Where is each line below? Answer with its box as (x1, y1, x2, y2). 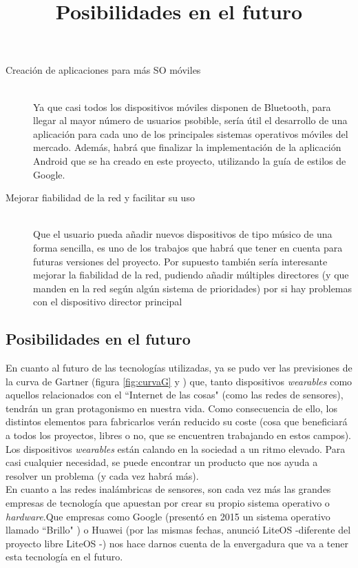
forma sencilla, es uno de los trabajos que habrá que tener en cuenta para (33, 240, 343, 254)
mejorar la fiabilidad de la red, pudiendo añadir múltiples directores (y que (33, 267, 349, 282)
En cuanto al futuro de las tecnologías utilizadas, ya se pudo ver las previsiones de (6, 361, 352, 375)
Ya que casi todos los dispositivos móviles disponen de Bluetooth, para (33, 99, 331, 114)
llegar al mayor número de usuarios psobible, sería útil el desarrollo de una (33, 113, 348, 128)
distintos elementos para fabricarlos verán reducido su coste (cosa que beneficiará (6, 414, 348, 429)
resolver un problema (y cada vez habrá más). (6, 468, 199, 483)
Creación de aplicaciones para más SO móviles (6, 63, 201, 77)
